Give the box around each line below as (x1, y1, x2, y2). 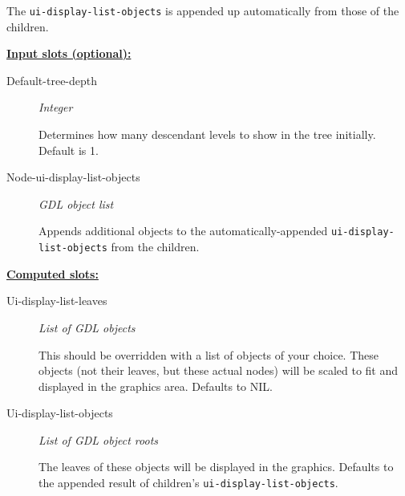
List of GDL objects (38, 319, 136, 335)
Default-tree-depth (6, 71, 98, 88)
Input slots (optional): (6, 45, 132, 62)
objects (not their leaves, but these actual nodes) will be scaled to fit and (38, 362, 399, 379)
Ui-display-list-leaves (6, 292, 107, 309)
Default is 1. (38, 141, 99, 158)
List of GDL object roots (38, 431, 159, 448)
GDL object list (38, 195, 114, 212)
